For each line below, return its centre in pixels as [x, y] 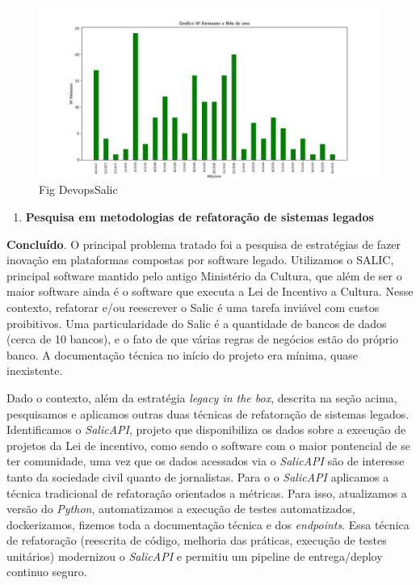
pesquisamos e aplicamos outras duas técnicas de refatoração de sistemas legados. [208, 413]
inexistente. [35, 370]
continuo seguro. [47, 572]
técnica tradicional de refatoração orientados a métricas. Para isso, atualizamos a [207, 492]
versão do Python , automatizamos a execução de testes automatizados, [181, 509]
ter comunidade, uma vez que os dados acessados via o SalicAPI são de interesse [206, 461]
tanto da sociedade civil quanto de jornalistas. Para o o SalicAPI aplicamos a [198, 476]
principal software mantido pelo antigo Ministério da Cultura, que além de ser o [204, 275]
